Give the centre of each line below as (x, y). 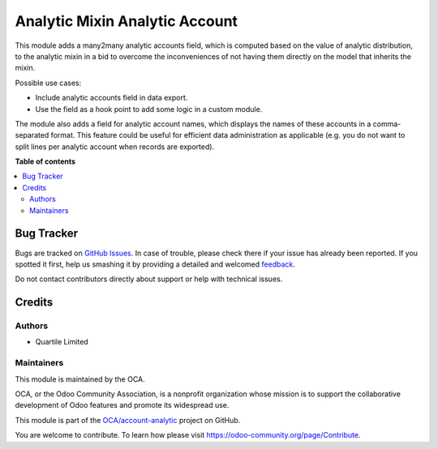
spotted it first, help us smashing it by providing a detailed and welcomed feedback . (155, 264)
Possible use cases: (48, 83)
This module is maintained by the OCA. (80, 379)
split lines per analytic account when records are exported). (115, 147)
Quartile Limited (62, 342)
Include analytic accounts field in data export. (112, 98)
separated (32, 135)
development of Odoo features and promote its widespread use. (122, 405)
